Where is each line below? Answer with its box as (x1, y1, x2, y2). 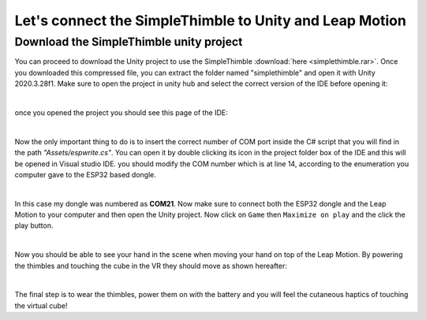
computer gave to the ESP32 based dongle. (14, 169, 157, 179)
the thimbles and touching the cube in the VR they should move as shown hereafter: (14, 261, 288, 270)
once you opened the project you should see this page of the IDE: (14, 107, 228, 117)
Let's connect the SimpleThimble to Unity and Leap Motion (14, 12, 406, 29)
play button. (14, 221, 54, 230)
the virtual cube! (14, 300, 68, 311)
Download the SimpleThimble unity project (14, 35, 243, 49)
